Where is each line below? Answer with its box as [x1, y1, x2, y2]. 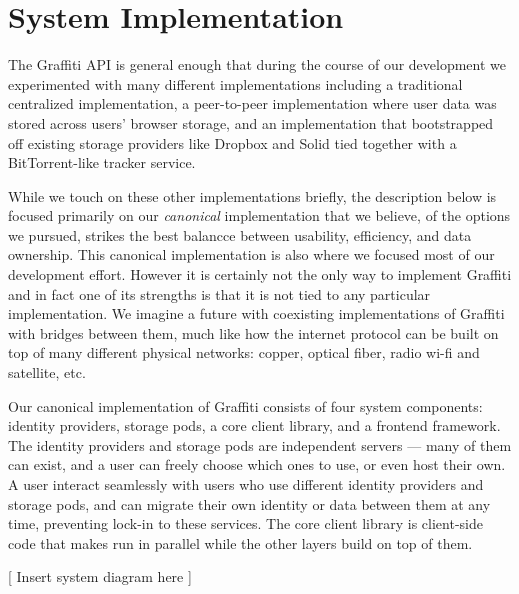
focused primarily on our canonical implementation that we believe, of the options [8, 205, 511, 226]
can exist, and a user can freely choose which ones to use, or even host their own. [8, 454, 506, 475]
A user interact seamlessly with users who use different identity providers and [8, 474, 484, 494]
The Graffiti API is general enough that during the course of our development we [8, 54, 507, 75]
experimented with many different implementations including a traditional [8, 73, 463, 94]
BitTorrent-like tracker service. [8, 152, 196, 173]
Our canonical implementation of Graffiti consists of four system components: [8, 395, 483, 416]
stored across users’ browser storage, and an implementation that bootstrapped [8, 112, 494, 133]
